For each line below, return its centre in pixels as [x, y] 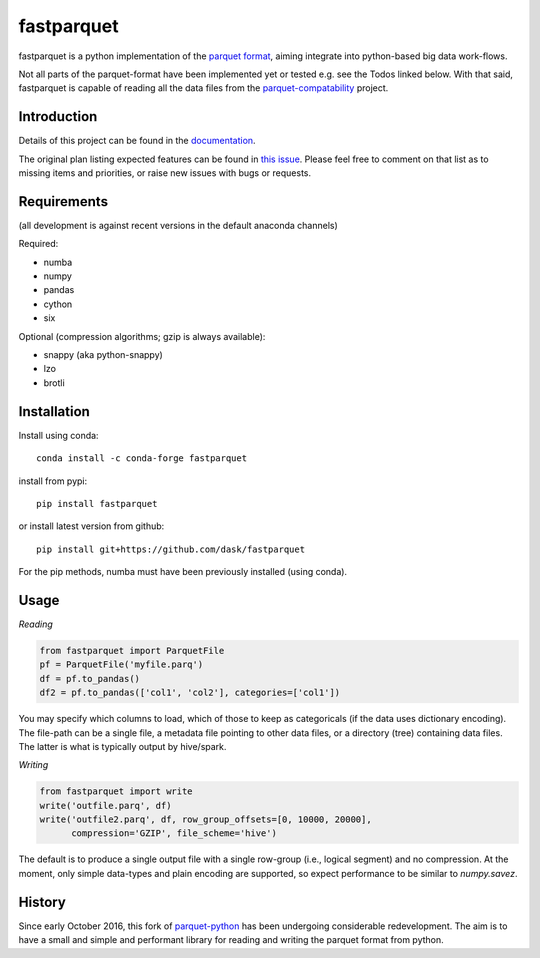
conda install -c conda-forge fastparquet [142, 458]
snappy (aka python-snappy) [103, 355]
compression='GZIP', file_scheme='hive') [174, 833]
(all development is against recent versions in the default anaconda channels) [178, 225]
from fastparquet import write [116, 791]
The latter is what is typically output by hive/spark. [122, 746]
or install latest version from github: [91, 526]
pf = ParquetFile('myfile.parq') [121, 664]
